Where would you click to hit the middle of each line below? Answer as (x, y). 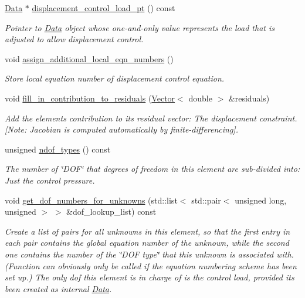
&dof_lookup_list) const (111, 211)
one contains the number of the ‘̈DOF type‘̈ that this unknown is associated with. (149, 254)
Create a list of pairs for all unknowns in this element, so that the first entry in (148, 231)
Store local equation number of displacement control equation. (115, 78)
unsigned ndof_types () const (58, 149)
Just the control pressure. (50, 180)
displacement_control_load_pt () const (104, 8)
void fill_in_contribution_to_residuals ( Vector (90, 98)
